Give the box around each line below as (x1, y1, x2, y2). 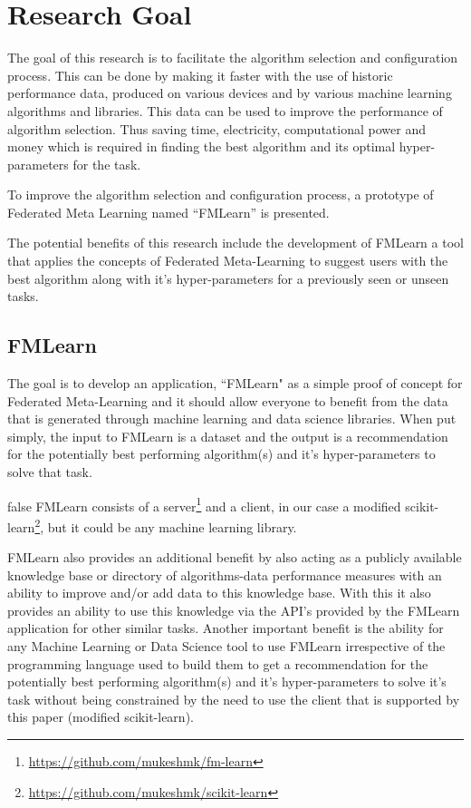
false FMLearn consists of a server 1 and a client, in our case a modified (7, 493, 401, 515)
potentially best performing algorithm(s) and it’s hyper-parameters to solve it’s (7, 672, 447, 691)
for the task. (72, 154, 141, 173)
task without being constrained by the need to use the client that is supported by (7, 689, 460, 708)
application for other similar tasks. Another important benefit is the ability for (7, 618, 444, 638)
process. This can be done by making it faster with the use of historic (7, 65, 393, 84)
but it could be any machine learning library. (47, 517, 297, 536)
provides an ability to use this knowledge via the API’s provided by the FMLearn (7, 600, 460, 619)
